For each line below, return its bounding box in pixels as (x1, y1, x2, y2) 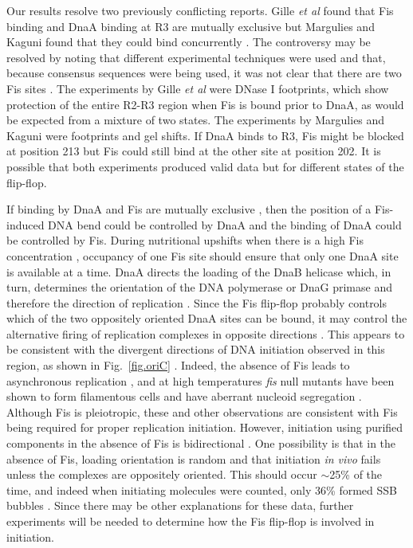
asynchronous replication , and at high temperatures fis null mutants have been (6, 372, 395, 389)
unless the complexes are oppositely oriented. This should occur (6, 466, 317, 483)
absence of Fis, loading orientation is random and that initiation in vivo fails (6, 450, 381, 467)
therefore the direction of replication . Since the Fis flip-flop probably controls (6, 294, 387, 311)
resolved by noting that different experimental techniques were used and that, (6, 49, 386, 65)
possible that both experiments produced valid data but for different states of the (6, 158, 404, 174)
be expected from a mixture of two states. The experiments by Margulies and (6, 112, 385, 128)
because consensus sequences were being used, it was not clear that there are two (6, 65, 402, 81)
